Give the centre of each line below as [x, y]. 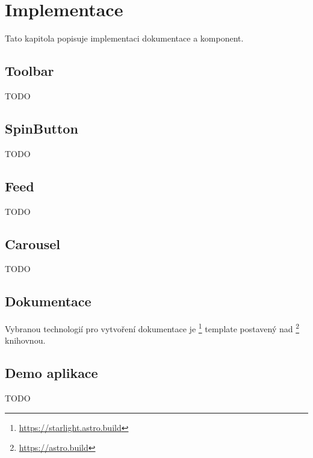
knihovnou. [25, 340]
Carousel [33, 243]
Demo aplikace [51, 373]
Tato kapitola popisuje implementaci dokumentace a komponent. [124, 38]
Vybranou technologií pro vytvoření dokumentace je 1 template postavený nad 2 [152, 328]
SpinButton [42, 128]
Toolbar [29, 71]
